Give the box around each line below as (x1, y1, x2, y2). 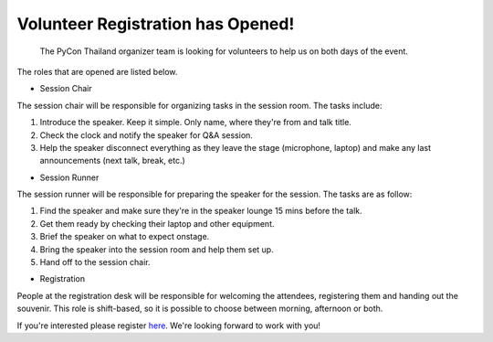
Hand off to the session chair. (39, 257, 151, 268)
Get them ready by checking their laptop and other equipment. (39, 218, 275, 229)
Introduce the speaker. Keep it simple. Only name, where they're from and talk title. (39, 117, 351, 128)
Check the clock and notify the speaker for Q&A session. (39, 129, 253, 141)
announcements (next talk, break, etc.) (39, 155, 186, 166)
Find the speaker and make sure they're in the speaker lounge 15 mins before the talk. (39, 206, 362, 217)
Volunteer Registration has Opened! (16, 14, 295, 34)
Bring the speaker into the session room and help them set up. (39, 243, 274, 255)
